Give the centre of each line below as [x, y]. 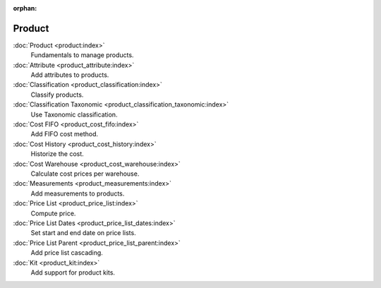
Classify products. [57, 95]
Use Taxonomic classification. [74, 114]
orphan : [25, 8]
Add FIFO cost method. [65, 134]
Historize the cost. [57, 154]
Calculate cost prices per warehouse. [85, 174]
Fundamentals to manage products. [82, 55]
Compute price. [53, 213]
